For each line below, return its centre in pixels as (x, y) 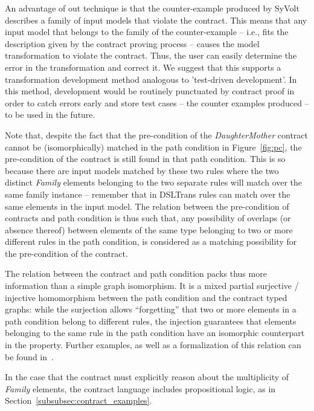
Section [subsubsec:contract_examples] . (78, 400)
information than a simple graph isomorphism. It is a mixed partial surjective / (152, 286)
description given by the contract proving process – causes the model (132, 43)
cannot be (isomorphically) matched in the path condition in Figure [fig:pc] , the (153, 147)
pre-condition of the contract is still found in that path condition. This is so (145, 159)
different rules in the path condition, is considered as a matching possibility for (151, 241)
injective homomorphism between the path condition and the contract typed (146, 297)
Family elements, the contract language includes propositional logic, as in (140, 388)
